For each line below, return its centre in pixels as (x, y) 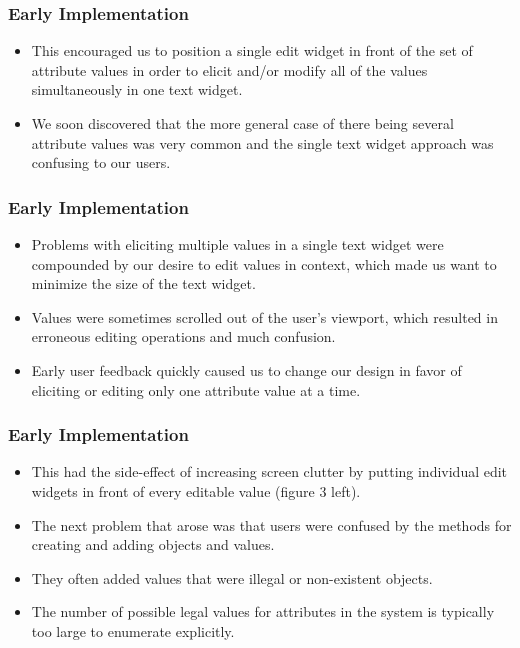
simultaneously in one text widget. (137, 89)
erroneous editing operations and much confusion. (183, 336)
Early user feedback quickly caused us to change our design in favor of (246, 369)
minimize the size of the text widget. (143, 283)
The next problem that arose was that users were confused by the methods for (271, 524)
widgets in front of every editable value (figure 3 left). (196, 490)
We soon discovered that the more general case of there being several (242, 123)
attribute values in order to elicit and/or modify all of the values (229, 69)
